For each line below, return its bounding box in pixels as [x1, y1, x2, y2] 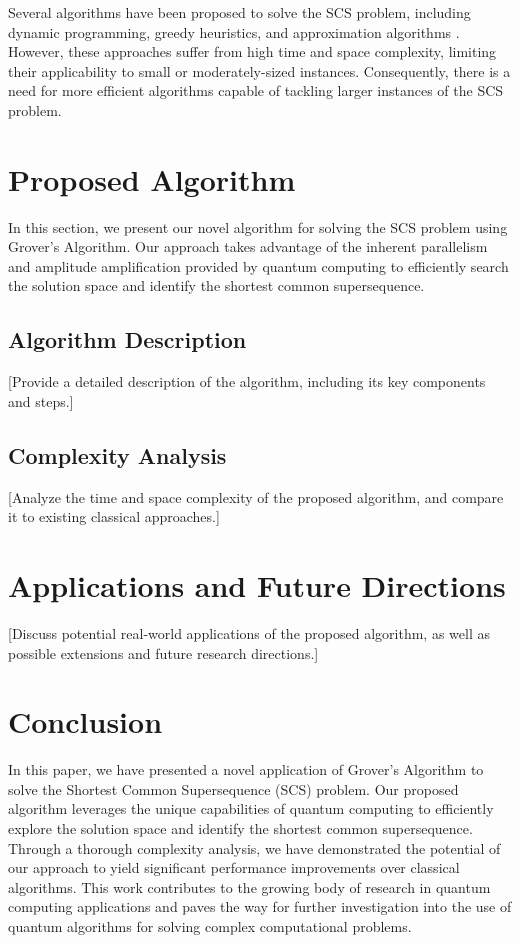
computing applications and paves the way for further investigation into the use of [8, 896, 512, 917]
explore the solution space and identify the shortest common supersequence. [8, 818, 473, 839]
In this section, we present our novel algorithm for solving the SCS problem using [8, 216, 508, 237]
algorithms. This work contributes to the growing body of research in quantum [8, 876, 491, 897]
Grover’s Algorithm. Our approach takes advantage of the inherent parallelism [8, 236, 488, 257]
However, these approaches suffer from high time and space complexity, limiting [8, 41, 497, 62]
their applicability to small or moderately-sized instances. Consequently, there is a [8, 60, 511, 81]
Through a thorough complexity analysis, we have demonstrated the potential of [8, 837, 501, 858]
